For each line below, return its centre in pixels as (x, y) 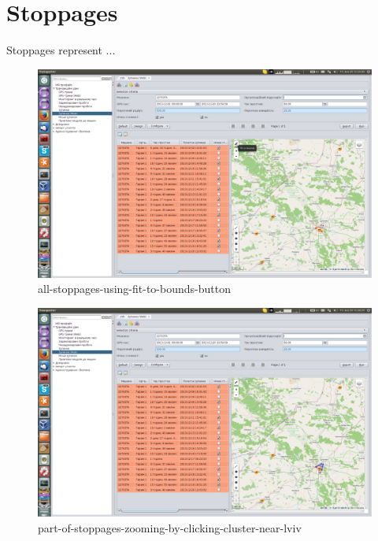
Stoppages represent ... (61, 50)
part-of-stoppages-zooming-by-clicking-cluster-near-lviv (170, 527)
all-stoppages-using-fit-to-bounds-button (134, 289)
